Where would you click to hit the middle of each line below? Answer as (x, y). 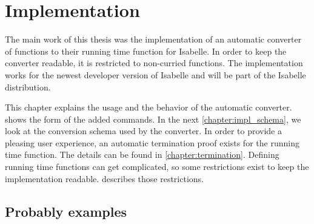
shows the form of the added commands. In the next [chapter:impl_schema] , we (153, 119)
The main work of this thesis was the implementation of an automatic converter (153, 39)
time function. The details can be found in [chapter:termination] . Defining (142, 154)
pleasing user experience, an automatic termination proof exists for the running (152, 142)
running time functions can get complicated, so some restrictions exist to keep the (157, 167)
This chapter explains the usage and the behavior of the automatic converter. (149, 107)
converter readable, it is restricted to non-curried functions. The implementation (154, 63)
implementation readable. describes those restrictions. (104, 178)
